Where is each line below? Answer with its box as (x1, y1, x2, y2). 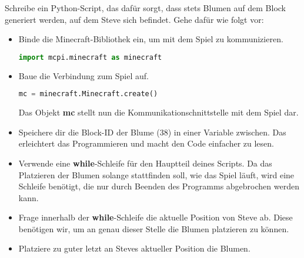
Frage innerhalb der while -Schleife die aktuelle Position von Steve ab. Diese (18, 211, 293, 223)
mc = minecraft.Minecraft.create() (18, 90, 158, 99)
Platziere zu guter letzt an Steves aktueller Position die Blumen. (18, 242, 250, 254)
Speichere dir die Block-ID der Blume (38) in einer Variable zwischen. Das (18, 125, 286, 138)
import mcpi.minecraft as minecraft (18, 53, 162, 62)
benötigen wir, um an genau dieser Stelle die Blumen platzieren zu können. (18, 222, 289, 235)
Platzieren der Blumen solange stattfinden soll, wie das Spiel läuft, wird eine (18, 168, 295, 181)
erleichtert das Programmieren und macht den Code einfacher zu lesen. (18, 137, 274, 150)
